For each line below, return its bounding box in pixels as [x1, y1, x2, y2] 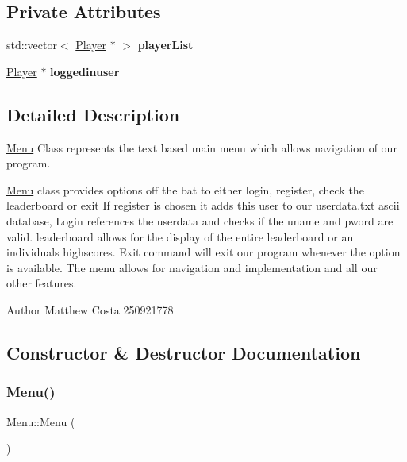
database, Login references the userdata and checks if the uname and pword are [6, 212, 394, 229]
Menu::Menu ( [6, 413, 75, 429]
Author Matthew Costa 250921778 [6, 301, 174, 318]
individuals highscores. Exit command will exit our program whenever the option [6, 244, 401, 260]
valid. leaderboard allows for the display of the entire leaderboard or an [6, 228, 354, 244]
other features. [6, 275, 77, 291]
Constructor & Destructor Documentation [6, 340, 361, 364]
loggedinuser [50, 63, 120, 79]
